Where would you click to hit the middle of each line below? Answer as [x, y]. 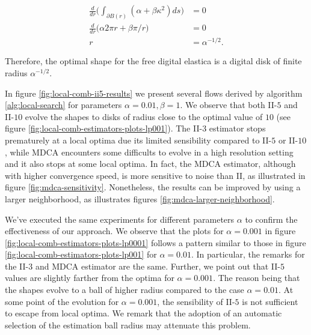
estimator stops [237, 128]
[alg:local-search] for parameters [63, 105]
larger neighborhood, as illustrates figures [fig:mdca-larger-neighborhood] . [140, 198]
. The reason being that [257, 278]
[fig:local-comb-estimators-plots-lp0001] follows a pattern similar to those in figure [155, 242]
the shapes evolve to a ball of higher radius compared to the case [125, 290]
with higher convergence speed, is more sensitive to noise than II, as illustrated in [155, 175]
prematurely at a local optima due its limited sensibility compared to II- [138, 140]
